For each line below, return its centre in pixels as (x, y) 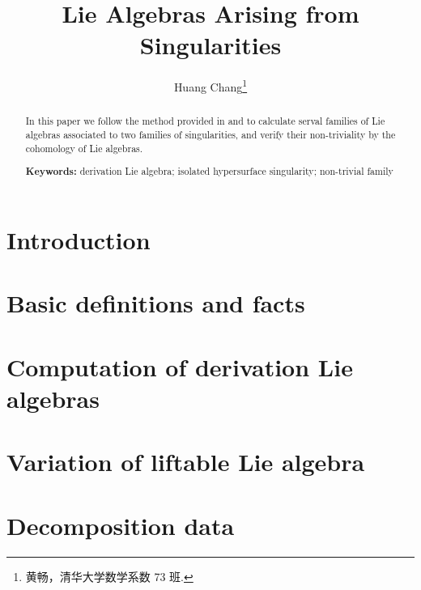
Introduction (79, 239)
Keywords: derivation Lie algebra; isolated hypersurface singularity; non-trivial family (209, 172)
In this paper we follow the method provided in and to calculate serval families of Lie (205, 121)
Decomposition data (121, 525)
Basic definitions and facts (156, 303)
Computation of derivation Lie (180, 366)
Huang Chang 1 (210, 85)
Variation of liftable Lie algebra (186, 462)
